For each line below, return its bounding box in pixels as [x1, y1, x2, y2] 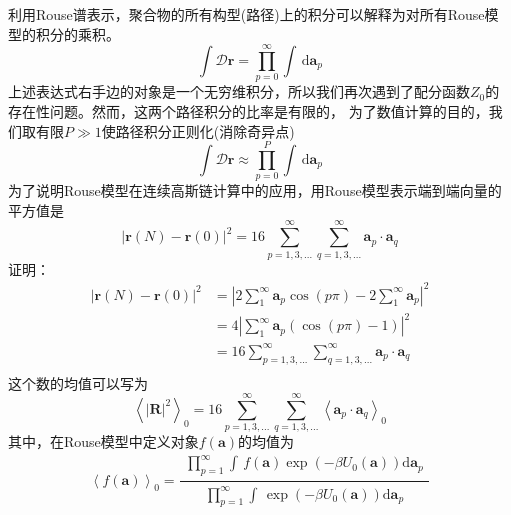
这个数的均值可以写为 [8, 372, 148, 393]
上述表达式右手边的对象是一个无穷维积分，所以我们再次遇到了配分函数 [8, 81, 470, 102]
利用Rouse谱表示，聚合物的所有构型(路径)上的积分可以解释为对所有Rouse [8, 4, 485, 24]
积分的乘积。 [35, 23, 120, 44]
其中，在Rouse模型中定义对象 [8, 431, 199, 452]
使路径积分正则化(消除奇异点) [101, 120, 295, 141]
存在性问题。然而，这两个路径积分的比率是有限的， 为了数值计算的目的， [8, 100, 489, 121]
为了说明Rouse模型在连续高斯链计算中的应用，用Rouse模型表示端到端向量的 [8, 180, 502, 201]
